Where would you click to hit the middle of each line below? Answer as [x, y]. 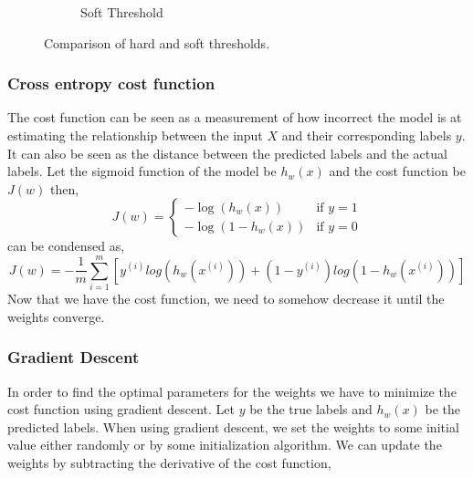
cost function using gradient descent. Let [121, 409]
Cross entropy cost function [111, 83]
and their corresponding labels [367, 135]
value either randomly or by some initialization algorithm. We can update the [225, 445]
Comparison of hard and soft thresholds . [157, 42]
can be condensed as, [66, 246]
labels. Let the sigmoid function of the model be [142, 171]
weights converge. [56, 316]
